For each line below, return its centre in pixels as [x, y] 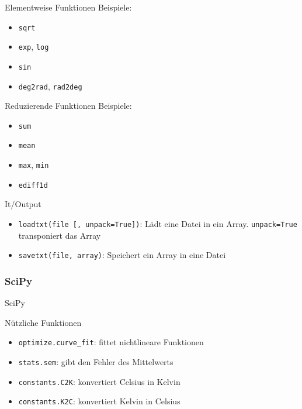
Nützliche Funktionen [43, 322]
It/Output [23, 204]
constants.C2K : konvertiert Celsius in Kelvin [99, 381]
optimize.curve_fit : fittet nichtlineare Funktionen [111, 342]
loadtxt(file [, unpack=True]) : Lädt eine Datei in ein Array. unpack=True [158, 224]
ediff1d [33, 185]
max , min [34, 165]
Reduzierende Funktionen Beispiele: [68, 106]
